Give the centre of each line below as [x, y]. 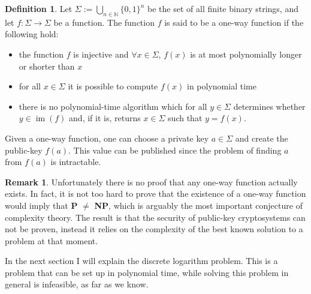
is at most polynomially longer [246, 54]
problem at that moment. [52, 240]
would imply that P [41, 205]
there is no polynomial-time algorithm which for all [113, 106]
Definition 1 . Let [39, 8]
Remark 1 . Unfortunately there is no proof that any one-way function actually [151, 181]
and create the [262, 138]
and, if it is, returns [105, 118]
